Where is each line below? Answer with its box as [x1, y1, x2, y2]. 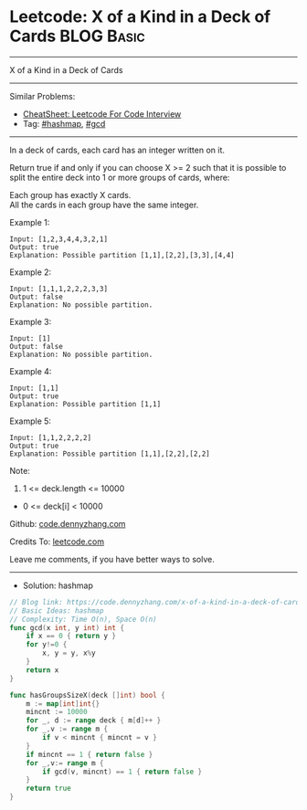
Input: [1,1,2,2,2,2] [9, 433, 92, 442]
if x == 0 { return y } [26, 632, 117, 641]
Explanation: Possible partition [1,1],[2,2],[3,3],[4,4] [9, 250, 235, 259]
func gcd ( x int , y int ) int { [9, 623, 125, 632]
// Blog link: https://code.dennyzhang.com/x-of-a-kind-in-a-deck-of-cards [9, 597, 304, 606]
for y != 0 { [26, 640, 68, 649]
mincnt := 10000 [26, 708, 89, 717]
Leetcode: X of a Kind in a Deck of [9, 6, 271, 27]
